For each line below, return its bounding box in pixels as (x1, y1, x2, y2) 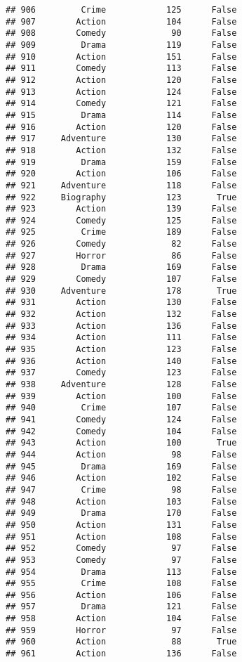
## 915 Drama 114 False (6, 110, 237, 120)
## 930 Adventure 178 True (6, 285, 237, 296)
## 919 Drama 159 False (6, 157, 237, 167)
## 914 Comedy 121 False (6, 98, 237, 109)
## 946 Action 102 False (6, 473, 237, 483)
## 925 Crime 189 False (6, 227, 237, 238)
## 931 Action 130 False (6, 297, 237, 308)
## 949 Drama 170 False (6, 508, 237, 519)
